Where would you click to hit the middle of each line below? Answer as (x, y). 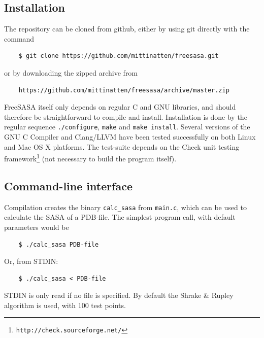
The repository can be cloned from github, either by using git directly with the (127, 29)
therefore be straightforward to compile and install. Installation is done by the (126, 116)
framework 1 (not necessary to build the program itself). (90, 158)
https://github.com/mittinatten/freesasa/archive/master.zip (124, 90)
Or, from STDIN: (31, 261)
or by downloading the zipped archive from (71, 72)
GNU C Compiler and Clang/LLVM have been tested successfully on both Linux (130, 137)
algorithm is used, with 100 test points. (65, 305)
